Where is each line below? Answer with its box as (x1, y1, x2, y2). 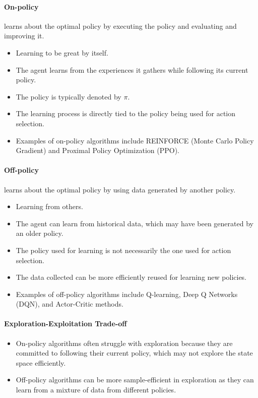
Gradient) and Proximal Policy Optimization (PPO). (16, 145, 179, 156)
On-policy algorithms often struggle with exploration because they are (16, 337, 233, 348)
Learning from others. (16, 201, 83, 212)
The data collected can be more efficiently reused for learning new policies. (16, 272, 247, 282)
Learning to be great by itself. (16, 47, 108, 58)
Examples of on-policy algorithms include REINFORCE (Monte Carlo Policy (16, 135, 254, 145)
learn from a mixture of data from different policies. (16, 384, 176, 395)
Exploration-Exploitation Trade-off (4, 318, 127, 329)
